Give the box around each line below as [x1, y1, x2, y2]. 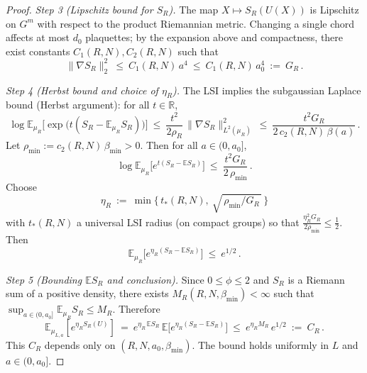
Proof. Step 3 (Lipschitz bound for [6, 2, 153, 16]
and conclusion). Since [106, 272, 204, 286]
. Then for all [140, 138, 198, 152]
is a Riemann [287, 272, 345, 286]
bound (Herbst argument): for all [6, 97, 150, 112]
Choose [6, 179, 38, 194]
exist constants [6, 43, 70, 58]
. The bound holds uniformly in [192, 337, 329, 352]
